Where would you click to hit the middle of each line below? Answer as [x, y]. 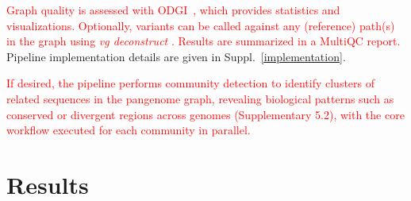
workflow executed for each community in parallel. [129, 130]
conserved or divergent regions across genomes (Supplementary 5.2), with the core [205, 114]
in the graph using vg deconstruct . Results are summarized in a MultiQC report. [204, 41]
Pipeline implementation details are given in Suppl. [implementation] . [176, 56]
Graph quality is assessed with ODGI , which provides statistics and [173, 10]
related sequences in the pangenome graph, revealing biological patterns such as [200, 98]
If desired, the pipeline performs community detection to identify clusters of [191, 83]
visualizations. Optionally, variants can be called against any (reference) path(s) [201, 25]
